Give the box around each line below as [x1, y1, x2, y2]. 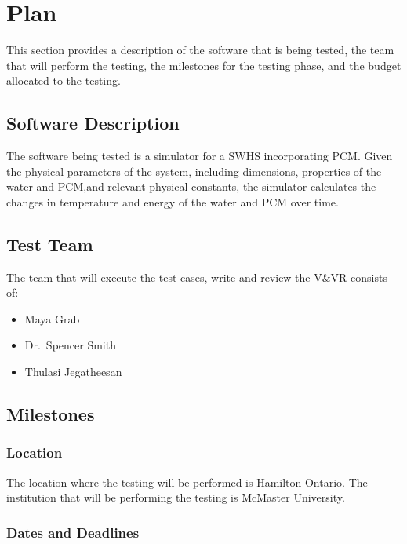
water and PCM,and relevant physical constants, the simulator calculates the [6, 178, 376, 195]
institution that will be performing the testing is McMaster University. [6, 489, 345, 506]
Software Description [6, 111, 180, 135]
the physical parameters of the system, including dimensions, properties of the [6, 162, 382, 179]
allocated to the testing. [6, 72, 121, 89]
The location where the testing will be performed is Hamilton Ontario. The [6, 473, 368, 490]
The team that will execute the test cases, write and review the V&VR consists [6, 268, 387, 285]
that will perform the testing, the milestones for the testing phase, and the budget [6, 57, 402, 73]
